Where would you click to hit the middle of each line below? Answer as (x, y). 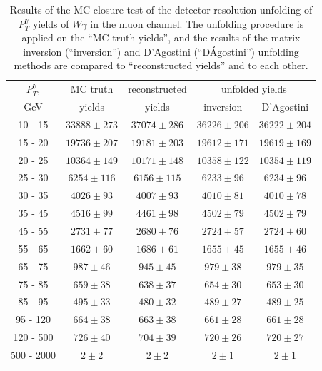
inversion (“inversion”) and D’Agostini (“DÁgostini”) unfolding (161, 51)
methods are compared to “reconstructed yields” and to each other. (161, 65)
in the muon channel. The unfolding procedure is (197, 23)
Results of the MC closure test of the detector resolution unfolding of (161, 9)
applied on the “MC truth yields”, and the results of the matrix (161, 37)
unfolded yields (254, 89)
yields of (51, 23)
